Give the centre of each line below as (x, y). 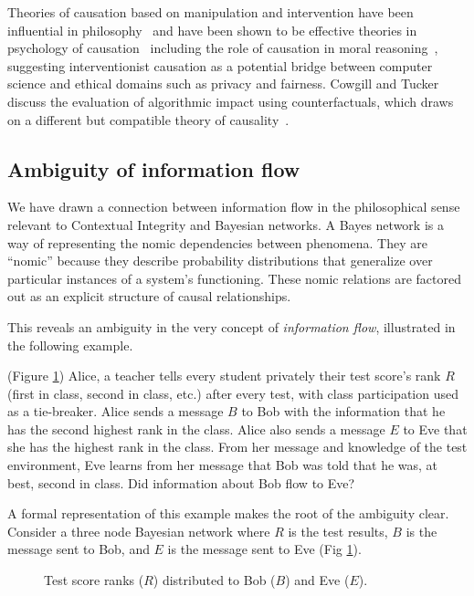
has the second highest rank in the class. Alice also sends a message (196, 429)
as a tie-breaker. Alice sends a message (116, 411)
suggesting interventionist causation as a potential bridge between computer (220, 65)
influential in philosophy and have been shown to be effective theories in (212, 30)
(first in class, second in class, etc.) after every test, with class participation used (233, 393)
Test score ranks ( (94, 580)
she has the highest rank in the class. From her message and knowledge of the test (237, 447)
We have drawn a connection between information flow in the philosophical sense (234, 207)
